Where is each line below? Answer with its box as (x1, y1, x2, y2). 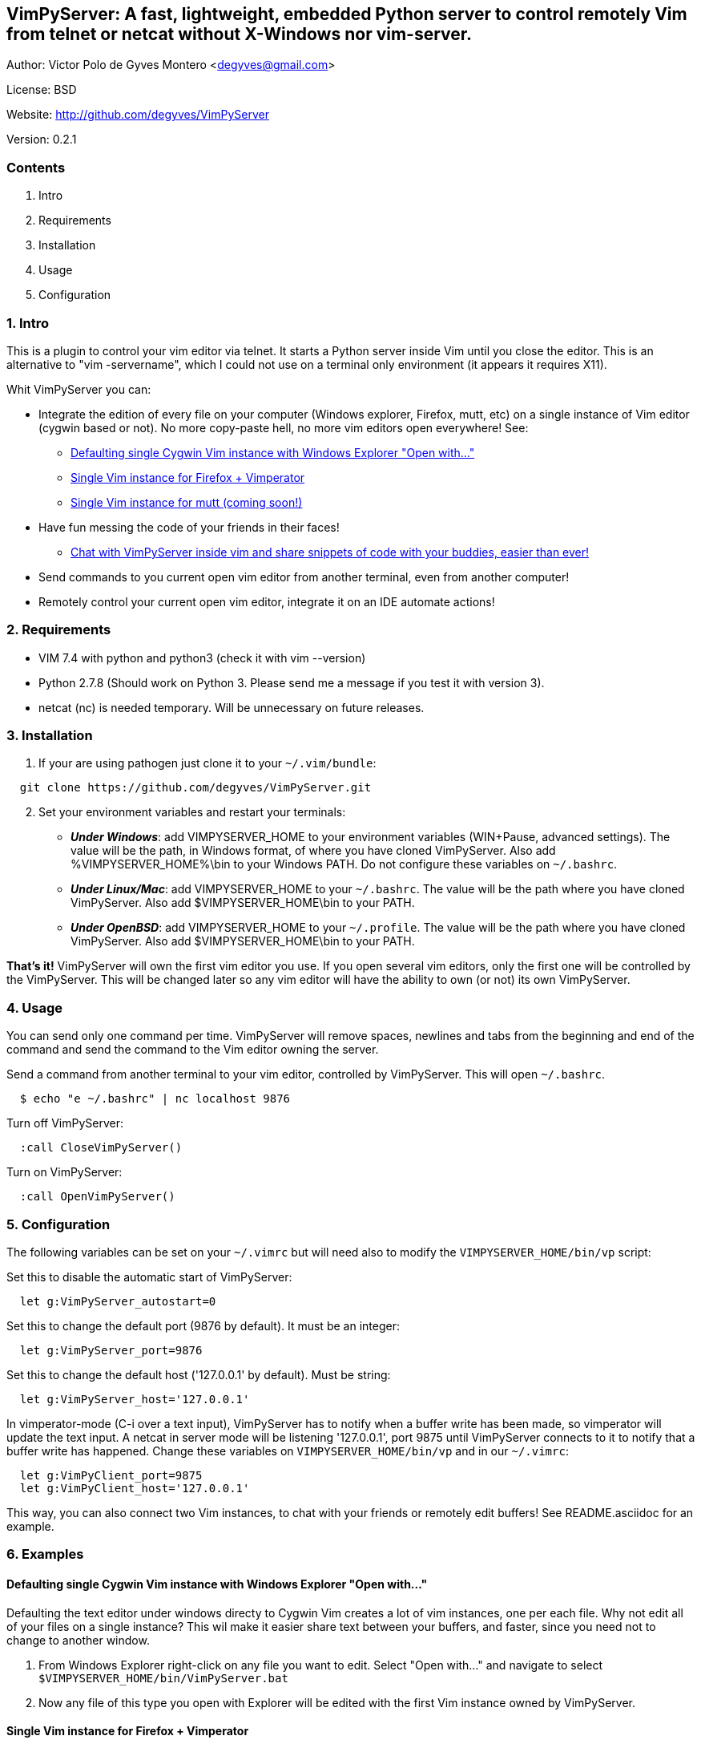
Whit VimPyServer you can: (6, 382, 151, 396)
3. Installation (6, 727, 93, 744)
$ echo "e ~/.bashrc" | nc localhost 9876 (19, 1092, 291, 1106)
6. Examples (6, 1546, 84, 1563)
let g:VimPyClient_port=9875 (19, 1468, 203, 1482)
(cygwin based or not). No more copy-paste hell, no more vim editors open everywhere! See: (38, 420, 529, 435)
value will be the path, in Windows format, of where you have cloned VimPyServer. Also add (71, 844, 556, 858)
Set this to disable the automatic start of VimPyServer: (6, 1269, 292, 1284)
